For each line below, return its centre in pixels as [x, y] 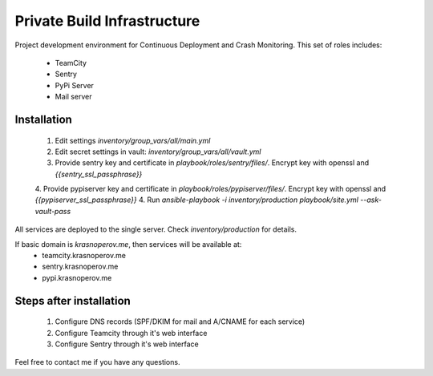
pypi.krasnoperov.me [77, 277]
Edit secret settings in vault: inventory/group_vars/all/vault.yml [158, 152]
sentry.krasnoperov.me [80, 267]
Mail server [73, 97]
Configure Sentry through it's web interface [127, 344]
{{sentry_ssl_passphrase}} [99, 174]
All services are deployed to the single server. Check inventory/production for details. [156, 229]
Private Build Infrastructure [107, 21]
